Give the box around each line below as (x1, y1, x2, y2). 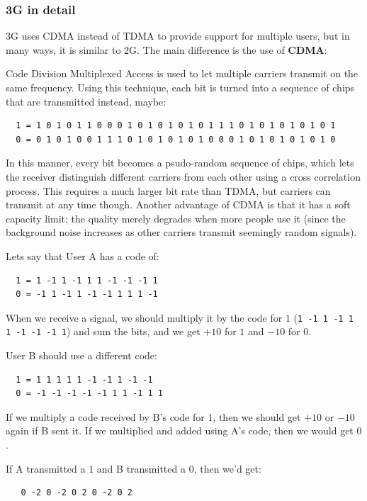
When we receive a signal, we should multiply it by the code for (6, 310, 283, 325)
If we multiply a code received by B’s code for (6, 409, 205, 424)
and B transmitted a (96, 461, 186, 475)
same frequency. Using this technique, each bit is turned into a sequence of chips (6, 80, 355, 94)
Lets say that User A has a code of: (6, 248, 159, 263)
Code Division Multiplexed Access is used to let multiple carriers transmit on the (6, 66, 358, 81)
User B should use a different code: (6, 348, 157, 363)
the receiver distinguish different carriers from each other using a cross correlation (6, 169, 361, 184)
